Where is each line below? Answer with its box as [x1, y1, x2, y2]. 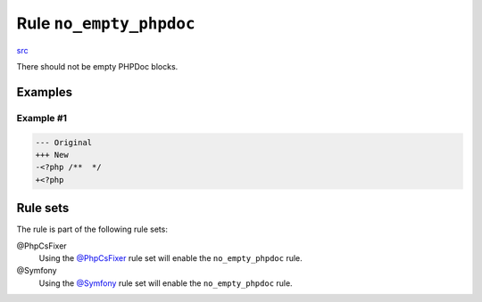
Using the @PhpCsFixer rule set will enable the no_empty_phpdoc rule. [38, 252, 303, 263]
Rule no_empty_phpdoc [16, 13, 195, 33]
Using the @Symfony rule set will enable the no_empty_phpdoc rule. [38, 277, 294, 289]
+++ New [35, 150, 69, 159]
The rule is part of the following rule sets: [16, 224, 169, 235]
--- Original [35, 137, 93, 147]
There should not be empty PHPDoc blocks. [16, 61, 179, 71]
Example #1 [16, 111, 67, 124]
